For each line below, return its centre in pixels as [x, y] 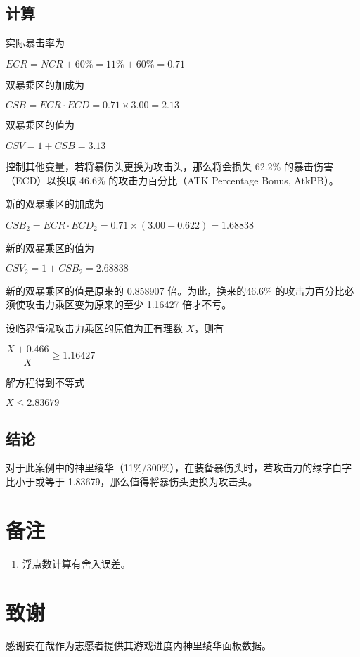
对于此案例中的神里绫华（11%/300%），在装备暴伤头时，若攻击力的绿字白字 [179, 467]
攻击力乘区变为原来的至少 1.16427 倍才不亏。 [128, 304]
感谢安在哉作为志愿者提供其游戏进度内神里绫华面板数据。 [139, 645]
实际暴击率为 [35, 43]
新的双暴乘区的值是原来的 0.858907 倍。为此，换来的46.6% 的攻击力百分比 [175, 290]
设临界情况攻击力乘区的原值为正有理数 [94, 328]
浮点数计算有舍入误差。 [76, 563]
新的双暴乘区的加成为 [55, 204]
